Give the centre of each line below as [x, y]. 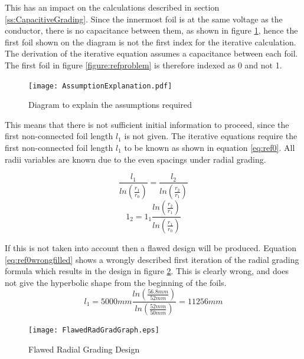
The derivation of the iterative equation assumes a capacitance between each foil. [151, 53]
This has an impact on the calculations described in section [112, 7]
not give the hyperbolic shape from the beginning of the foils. [116, 282]
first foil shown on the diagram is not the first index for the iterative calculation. [151, 42]
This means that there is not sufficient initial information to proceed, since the [147, 124]
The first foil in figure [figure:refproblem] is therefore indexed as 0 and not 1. [143, 65]
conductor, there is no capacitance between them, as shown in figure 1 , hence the [151, 30]
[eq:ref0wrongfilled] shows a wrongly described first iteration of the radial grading [152, 259]
